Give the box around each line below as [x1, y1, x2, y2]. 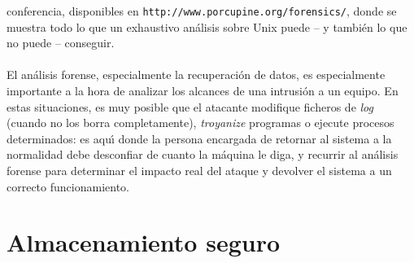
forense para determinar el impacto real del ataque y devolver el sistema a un [7, 162, 392, 178]
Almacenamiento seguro [7, 226, 281, 259]
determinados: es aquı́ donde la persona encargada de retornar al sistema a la [7, 129, 392, 147]
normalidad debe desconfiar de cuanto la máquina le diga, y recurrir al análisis [7, 146, 399, 163]
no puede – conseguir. [7, 34, 115, 51]
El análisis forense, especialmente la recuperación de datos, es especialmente [7, 66, 386, 83]
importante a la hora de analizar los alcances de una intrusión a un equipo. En [7, 82, 399, 99]
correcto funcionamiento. [7, 178, 129, 195]
